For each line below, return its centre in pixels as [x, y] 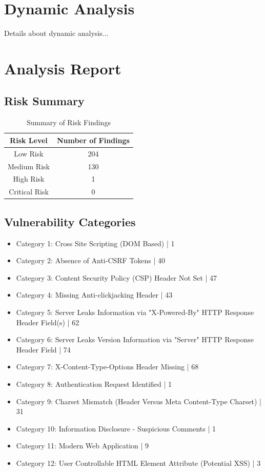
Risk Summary [44, 101]
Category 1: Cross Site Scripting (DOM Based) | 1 [95, 243]
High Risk [29, 179]
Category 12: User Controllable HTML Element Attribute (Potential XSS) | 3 [138, 463]
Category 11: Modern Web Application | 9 [83, 446]
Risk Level [29, 140]
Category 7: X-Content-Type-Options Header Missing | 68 [107, 367]
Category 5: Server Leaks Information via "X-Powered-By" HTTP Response [135, 312]
